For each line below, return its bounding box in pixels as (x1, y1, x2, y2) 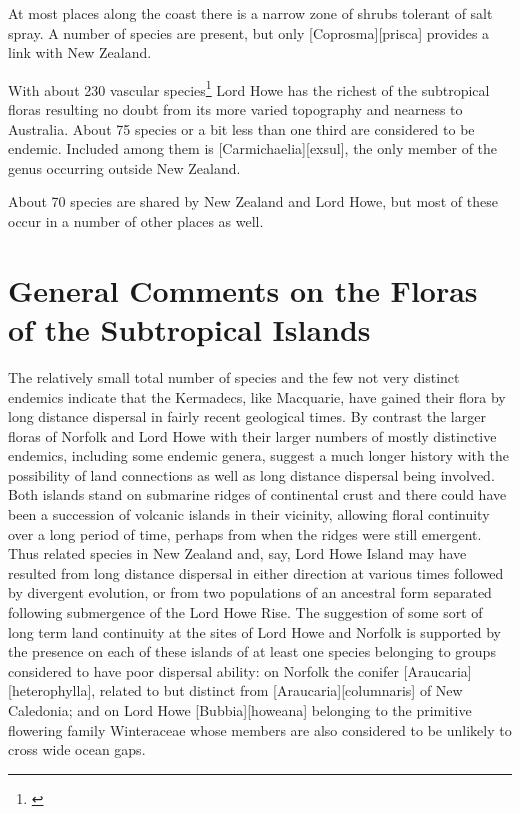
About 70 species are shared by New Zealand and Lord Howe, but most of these (8, 191, 498, 212)
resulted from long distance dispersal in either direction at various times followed (8, 562, 504, 583)
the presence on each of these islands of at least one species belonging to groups (8, 641, 496, 662)
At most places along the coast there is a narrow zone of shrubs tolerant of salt (8, 3, 493, 23)
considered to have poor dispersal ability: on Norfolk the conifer (8, 660, 399, 681)
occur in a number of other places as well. (8, 211, 264, 231)
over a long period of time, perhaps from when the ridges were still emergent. (8, 523, 482, 544)
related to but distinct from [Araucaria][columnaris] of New (99, 680, 463, 701)
